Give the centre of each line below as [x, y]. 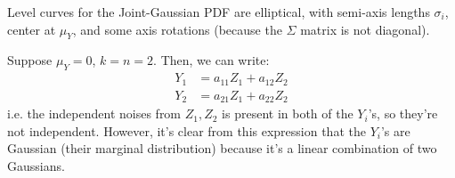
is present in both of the [288, 113]
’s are [395, 130]
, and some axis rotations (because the [177, 29]
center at [32, 29]
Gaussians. [36, 165]
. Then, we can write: [211, 60]
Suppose [30, 60]
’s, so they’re [403, 113]
